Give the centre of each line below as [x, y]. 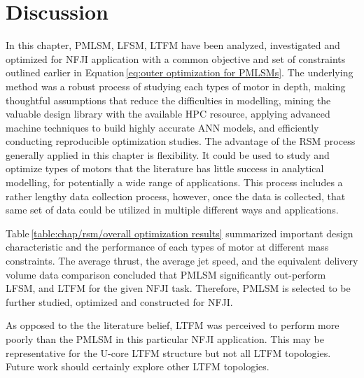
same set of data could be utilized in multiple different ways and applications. [172, 210]
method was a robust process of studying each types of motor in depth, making [176, 86]
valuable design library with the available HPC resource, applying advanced [168, 114]
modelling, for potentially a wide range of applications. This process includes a [174, 182]
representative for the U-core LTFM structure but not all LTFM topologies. [168, 352]
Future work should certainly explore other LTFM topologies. [138, 366]
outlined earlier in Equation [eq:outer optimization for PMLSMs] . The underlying [180, 72]
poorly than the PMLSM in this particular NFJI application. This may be [165, 339]
